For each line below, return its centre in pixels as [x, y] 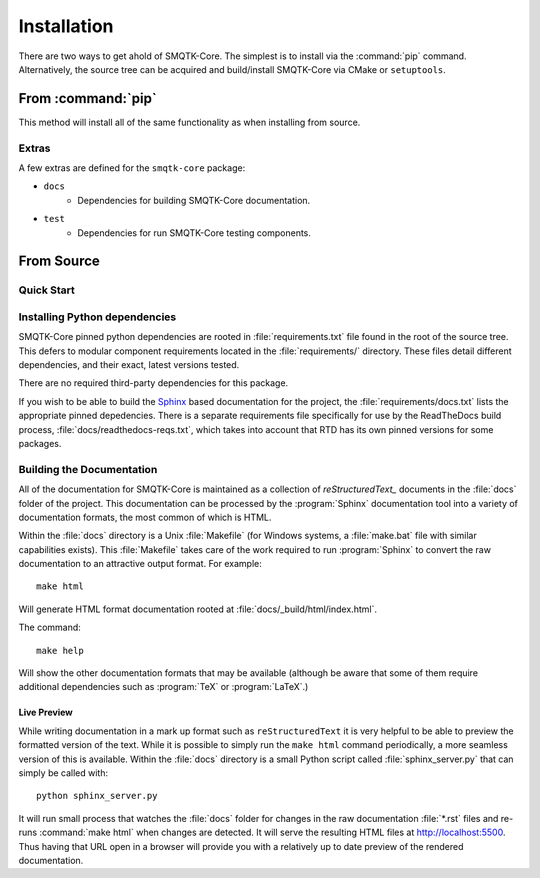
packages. [40, 443]
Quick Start [46, 290]
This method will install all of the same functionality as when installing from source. [189, 122]
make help [60, 650]
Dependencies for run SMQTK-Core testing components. [194, 232]
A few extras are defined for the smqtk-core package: [132, 167]
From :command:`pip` [87, 98]
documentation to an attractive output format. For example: [140, 564]
